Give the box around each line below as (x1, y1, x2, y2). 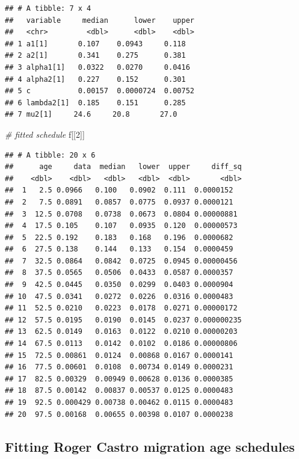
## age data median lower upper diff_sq (5, 162, 242, 171)
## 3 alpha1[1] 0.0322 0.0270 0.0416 (5, 63, 190, 72)
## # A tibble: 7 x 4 (5, 4, 91, 13)
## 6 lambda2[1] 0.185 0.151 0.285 (5, 98, 186, 107)
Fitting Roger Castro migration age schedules (5, 437, 295, 455)
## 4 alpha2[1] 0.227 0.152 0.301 (5, 75, 186, 84)
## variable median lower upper (5, 16, 194, 25)
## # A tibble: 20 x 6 (5, 150, 96, 159)
